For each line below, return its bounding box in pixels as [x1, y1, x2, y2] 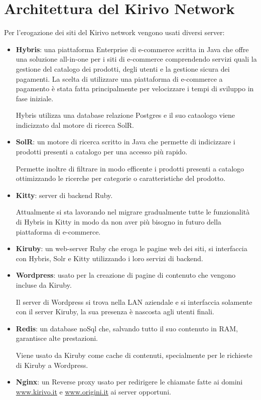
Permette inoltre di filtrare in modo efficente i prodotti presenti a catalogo [16, 163, 244, 173]
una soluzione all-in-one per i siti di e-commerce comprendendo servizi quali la [16, 54, 257, 64]
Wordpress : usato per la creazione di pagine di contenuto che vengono [16, 270, 235, 280]
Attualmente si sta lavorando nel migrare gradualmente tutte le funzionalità [16, 207, 250, 217]
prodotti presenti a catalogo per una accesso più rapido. [16, 146, 188, 157]
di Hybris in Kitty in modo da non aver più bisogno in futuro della [16, 217, 221, 227]
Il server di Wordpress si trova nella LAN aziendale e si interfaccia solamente [16, 296, 252, 307]
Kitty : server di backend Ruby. [16, 189, 113, 200]
